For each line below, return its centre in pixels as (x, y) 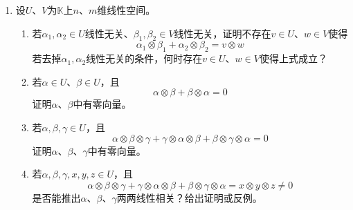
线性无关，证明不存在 (223, 33)
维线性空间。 (126, 10)
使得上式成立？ (293, 58)
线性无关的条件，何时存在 (144, 58)
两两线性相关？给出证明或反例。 (189, 197)
